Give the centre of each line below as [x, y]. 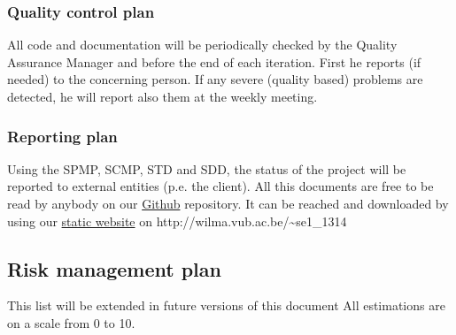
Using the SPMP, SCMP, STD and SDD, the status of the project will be [207, 168]
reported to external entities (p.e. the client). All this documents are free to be [220, 186]
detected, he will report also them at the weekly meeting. [162, 96]
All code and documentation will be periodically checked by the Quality [202, 45]
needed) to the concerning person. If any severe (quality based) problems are [215, 79]
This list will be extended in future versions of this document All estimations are [226, 305]
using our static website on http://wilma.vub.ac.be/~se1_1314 [177, 221]
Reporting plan [62, 136]
